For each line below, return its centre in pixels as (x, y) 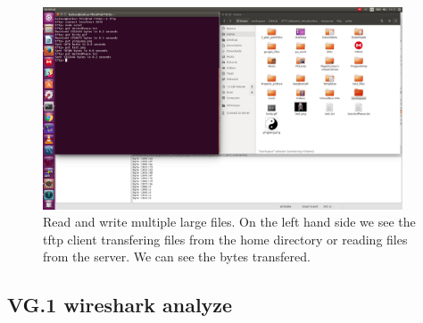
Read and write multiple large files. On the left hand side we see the (229, 222)
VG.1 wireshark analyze (120, 305)
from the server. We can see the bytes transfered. (177, 257)
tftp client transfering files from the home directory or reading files (225, 239)
